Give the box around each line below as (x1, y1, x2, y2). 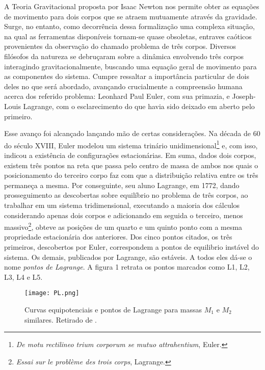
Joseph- (232, 91, 256, 101)
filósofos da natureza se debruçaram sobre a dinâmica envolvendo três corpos (4, 50, 244, 61)
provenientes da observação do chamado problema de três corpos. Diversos (4, 41, 236, 51)
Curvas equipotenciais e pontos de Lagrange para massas (24, 304, 202, 314)
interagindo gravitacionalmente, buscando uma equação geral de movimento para (4, 61, 257, 71)
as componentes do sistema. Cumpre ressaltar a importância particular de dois (4, 71, 250, 82)
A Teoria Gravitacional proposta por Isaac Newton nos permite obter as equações (4, 1, 259, 11)
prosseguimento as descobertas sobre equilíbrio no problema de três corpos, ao (4, 190, 248, 200)
